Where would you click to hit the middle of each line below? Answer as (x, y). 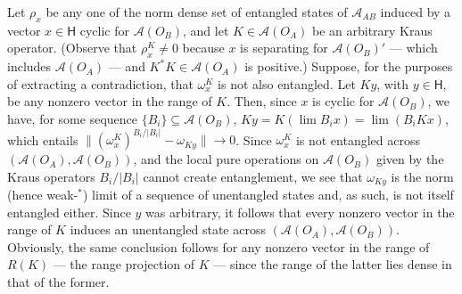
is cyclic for (343, 101)
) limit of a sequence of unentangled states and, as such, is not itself (268, 195)
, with (393, 83)
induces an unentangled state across (168, 229)
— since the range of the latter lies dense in (333, 264)
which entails (43, 139)
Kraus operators (51, 176)
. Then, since (262, 101)
